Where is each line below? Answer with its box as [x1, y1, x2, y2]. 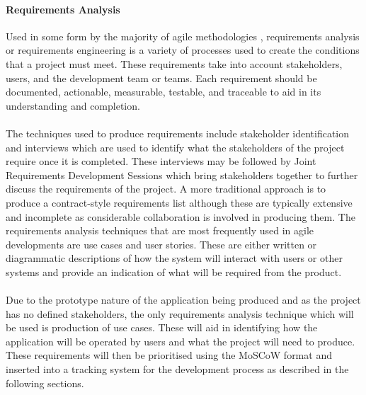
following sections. [6, 375, 84, 390]
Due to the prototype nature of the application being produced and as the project [6, 292, 361, 307]
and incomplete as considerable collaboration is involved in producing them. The [6, 209, 355, 224]
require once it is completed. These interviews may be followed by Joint [6, 154, 316, 168]
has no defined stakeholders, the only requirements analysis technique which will [6, 306, 354, 321]
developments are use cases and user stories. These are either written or [6, 236, 317, 251]
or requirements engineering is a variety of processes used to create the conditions [6, 42, 360, 57]
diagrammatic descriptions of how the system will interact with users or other [6, 251, 343, 265]
